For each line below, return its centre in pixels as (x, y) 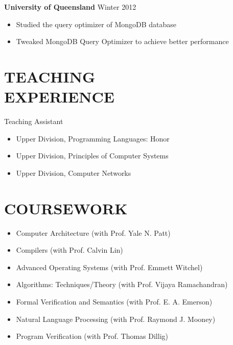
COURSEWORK (66, 208)
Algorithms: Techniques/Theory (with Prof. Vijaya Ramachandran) (122, 284)
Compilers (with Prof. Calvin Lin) (69, 250)
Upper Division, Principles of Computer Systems (92, 156)
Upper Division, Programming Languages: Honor (93, 138)
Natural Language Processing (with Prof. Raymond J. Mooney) (116, 319)
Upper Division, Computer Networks (74, 172)
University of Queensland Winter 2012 (70, 7)
